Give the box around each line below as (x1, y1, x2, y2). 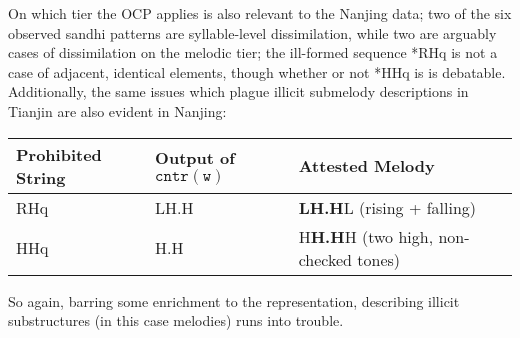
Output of (155, 146, 235, 170)
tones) (357, 247, 401, 271)
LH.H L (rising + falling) (298, 195, 477, 219)
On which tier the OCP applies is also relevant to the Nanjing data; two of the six (8, 3, 512, 23)
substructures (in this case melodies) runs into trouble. (8, 310, 344, 331)
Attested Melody (298, 154, 435, 178)
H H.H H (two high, (298, 224, 434, 248)
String (16, 165, 66, 189)
